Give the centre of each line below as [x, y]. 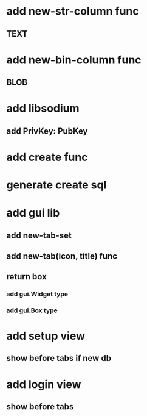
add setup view [46, 336]
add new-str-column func [73, 11]
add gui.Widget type [37, 294]
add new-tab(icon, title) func [62, 256]
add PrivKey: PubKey [47, 131]
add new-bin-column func [74, 60]
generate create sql [56, 185]
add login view [44, 385]
